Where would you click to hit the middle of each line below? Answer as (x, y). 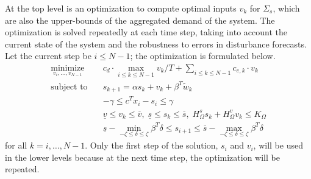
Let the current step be (48, 56)
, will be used (278, 145)
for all (16, 145)
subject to (69, 87)
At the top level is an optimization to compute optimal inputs (121, 8)
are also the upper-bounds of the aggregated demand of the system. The (140, 20)
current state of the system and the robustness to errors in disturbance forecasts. (156, 44)
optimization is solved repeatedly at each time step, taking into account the (146, 32)
